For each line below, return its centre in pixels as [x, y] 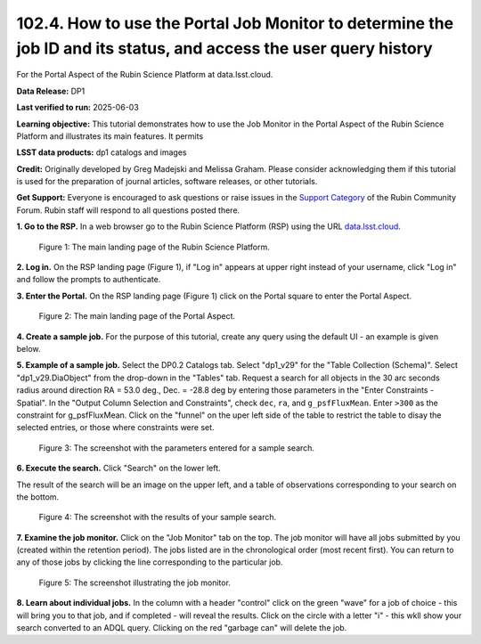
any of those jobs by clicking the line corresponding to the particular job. [150, 562]
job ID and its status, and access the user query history [224, 48]
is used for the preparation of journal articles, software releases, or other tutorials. [167, 182]
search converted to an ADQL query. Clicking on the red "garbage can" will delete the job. [182, 628]
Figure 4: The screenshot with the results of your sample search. [157, 518]
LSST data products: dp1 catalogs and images [102, 152]
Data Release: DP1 [51, 91]
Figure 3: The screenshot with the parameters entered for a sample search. [177, 448]
